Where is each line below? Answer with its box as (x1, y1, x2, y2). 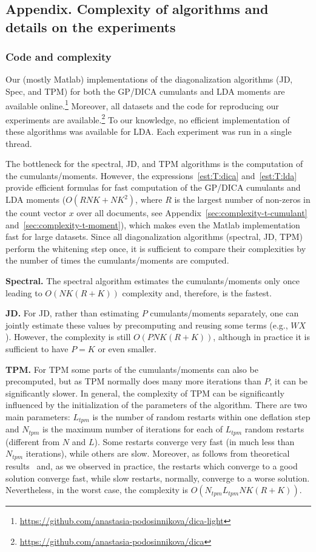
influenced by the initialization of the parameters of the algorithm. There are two (5, 398, 308, 411)
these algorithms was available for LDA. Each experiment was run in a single (5, 125, 292, 138)
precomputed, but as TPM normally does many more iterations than (5, 375, 261, 387)
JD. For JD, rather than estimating (5, 307, 139, 319)
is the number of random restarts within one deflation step (92, 410, 311, 423)
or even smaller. (98, 342, 156, 355)
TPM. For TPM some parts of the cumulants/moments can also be (5, 363, 258, 375)
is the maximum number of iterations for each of (42, 423, 223, 435)
